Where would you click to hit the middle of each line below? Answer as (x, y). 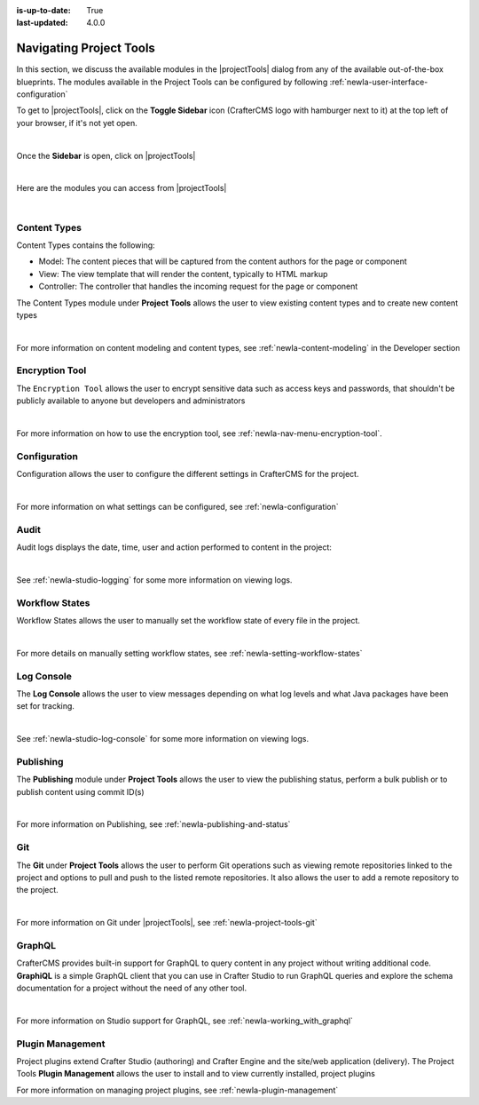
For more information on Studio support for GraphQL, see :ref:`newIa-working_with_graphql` (185, 1021)
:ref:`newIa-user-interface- (379, 82)
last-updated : (42, 23)
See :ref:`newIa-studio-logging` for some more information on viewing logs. (154, 580)
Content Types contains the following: (86, 245)
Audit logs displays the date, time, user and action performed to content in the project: (174, 547)
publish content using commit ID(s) (81, 791)
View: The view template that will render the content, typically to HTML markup (183, 274)
